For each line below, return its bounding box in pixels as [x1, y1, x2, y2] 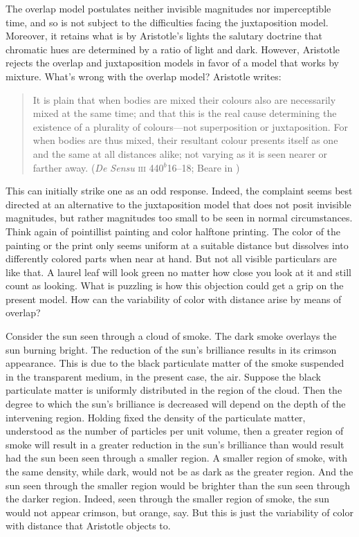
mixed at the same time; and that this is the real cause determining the [33, 106, 337, 120]
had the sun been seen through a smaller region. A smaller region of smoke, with [6, 450, 348, 465]
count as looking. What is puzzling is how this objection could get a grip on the [6, 278, 344, 293]
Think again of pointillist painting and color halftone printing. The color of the [6, 224, 341, 238]
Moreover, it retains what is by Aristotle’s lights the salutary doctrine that [6, 28, 323, 43]
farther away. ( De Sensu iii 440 [33, 160, 164, 174]
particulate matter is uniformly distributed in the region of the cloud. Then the [6, 383, 342, 397]
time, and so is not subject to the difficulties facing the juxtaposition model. [6, 15, 329, 29]
